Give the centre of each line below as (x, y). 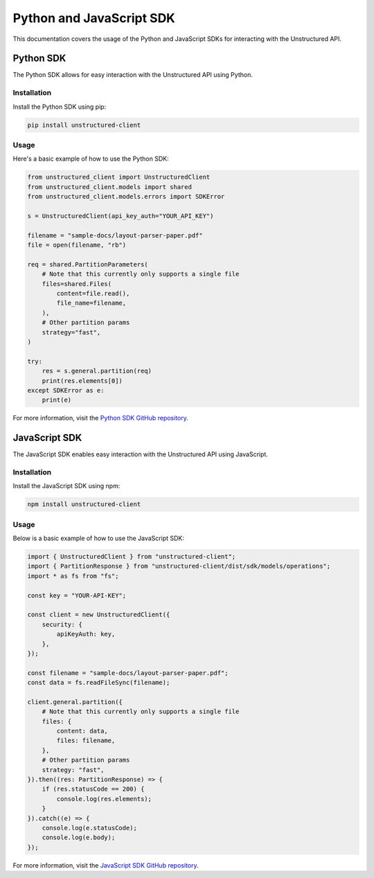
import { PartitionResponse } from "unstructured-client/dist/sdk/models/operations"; (179, 566)
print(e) (57, 400)
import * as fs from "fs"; (73, 576)
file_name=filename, (91, 303)
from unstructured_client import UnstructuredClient (119, 177)
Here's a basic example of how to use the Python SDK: (91, 159)
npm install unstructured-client (84, 504)
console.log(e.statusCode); (90, 828)
